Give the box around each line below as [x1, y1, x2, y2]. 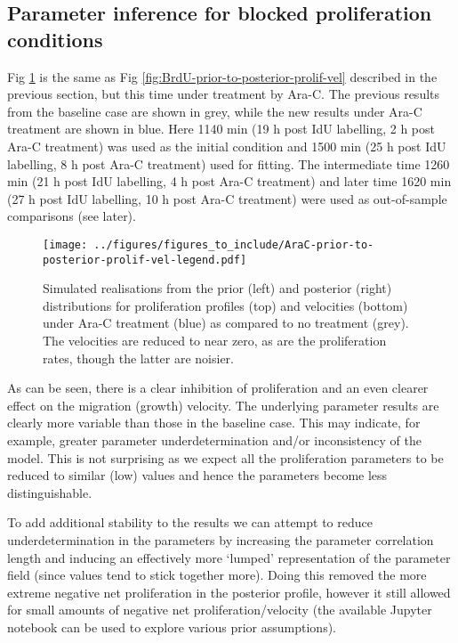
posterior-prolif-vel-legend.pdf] [43, 253, 247, 266]
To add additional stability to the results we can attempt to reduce [7, 513, 373, 532]
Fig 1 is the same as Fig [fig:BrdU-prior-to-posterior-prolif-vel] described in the [7, 67, 438, 85]
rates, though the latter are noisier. [43, 348, 234, 367]
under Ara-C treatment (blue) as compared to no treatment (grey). [43, 313, 409, 332]
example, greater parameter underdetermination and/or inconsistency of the [7, 431, 422, 449]
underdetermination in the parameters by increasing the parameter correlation [7, 530, 434, 549]
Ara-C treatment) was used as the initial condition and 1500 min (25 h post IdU [7, 136, 446, 155]
